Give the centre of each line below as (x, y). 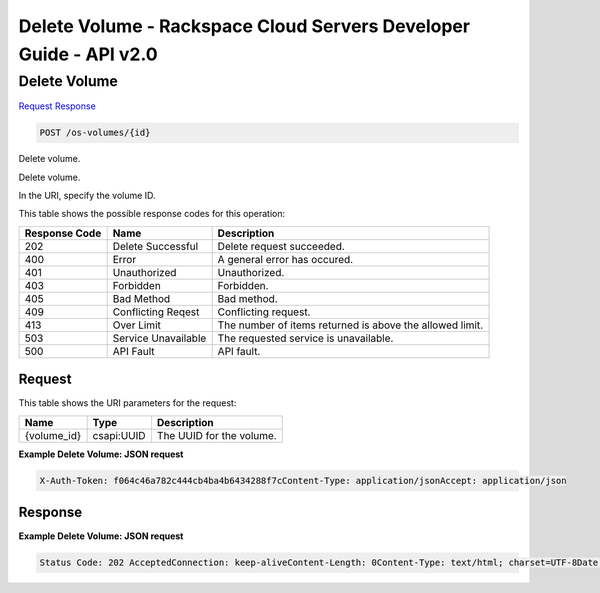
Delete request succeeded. (281, 246)
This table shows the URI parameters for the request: (127, 403)
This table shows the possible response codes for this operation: (152, 214)
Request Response (57, 106)
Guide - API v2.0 (88, 54)
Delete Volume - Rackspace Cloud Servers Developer (244, 26)
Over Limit (137, 325)
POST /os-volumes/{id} (95, 133)
